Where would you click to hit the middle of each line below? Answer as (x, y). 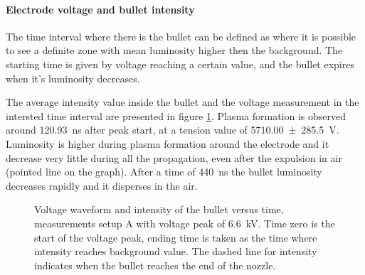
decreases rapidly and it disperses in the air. (102, 185)
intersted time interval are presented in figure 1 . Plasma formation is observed (176, 115)
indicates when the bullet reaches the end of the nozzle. (155, 265)
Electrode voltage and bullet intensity (100, 9)
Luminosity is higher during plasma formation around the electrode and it (168, 143)
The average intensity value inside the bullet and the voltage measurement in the (182, 102)
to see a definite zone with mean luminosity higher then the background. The (174, 50)
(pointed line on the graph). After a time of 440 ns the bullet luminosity (164, 172)
